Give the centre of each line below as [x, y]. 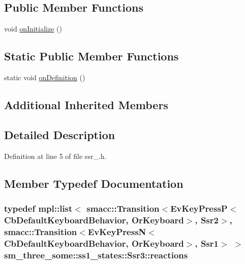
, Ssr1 [207, 243]
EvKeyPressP [199, 208]
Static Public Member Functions [91, 56]
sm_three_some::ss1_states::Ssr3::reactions [96, 255]
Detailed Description [60, 134]
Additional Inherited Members [86, 104]
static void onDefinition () [45, 77]
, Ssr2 [207, 220]
